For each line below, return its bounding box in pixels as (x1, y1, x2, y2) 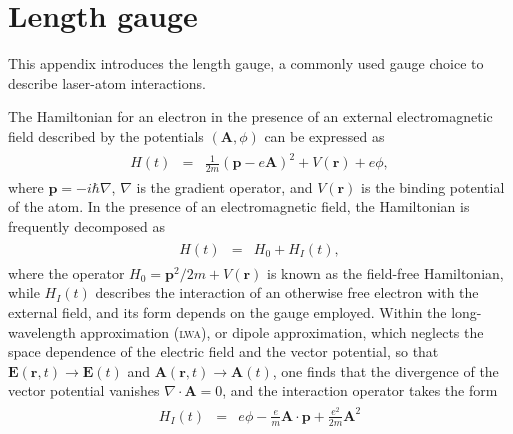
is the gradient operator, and (136, 176, 313, 197)
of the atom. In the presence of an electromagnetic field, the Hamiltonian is (8, 196, 470, 217)
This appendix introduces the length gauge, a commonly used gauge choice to (8, 53, 484, 74)
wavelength (8, 321, 76, 342)
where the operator (8, 262, 125, 283)
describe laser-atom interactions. (8, 72, 206, 93)
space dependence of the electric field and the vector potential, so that (8, 341, 439, 362)
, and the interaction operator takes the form (222, 380, 498, 401)
